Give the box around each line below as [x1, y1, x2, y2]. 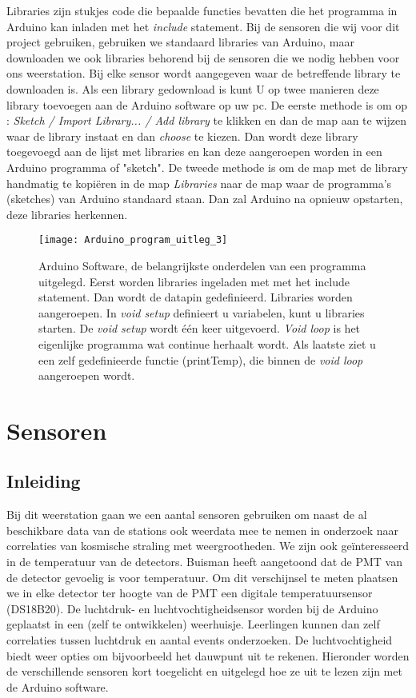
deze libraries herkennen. [6, 205, 128, 222]
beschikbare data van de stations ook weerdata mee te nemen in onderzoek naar [6, 521, 398, 538]
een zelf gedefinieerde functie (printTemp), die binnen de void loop [38, 351, 363, 368]
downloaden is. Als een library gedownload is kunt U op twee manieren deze [6, 80, 379, 97]
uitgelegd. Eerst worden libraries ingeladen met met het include [38, 273, 350, 289]
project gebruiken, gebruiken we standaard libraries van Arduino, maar [6, 34, 354, 50]
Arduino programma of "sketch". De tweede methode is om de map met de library [6, 158, 408, 175]
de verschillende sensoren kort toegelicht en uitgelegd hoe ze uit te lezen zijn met [6, 663, 402, 680]
